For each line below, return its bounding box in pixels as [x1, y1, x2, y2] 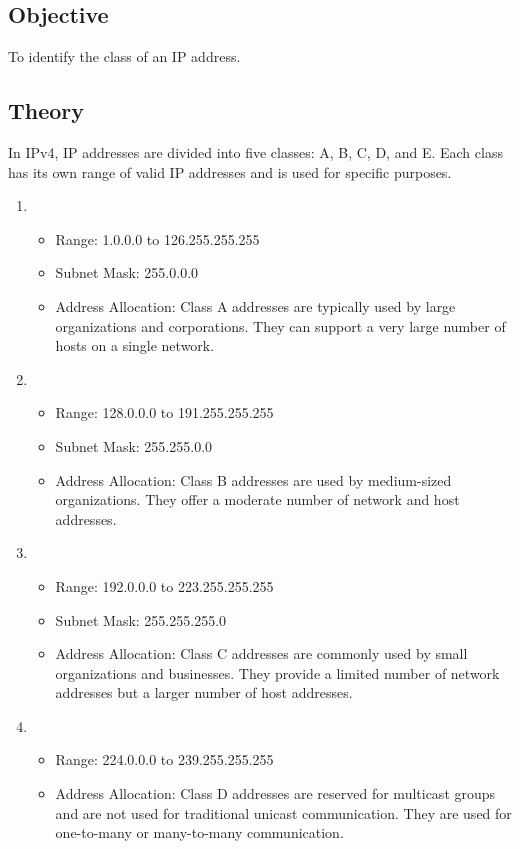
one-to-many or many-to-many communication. [55, 822, 344, 843]
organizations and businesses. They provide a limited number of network [55, 662, 500, 683]
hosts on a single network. [55, 335, 215, 356]
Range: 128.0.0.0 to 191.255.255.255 [55, 402, 274, 423]
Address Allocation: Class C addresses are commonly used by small [55, 643, 468, 664]
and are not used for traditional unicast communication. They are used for [55, 802, 512, 823]
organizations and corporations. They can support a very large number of [55, 315, 506, 336]
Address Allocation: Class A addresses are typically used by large [55, 295, 456, 316]
